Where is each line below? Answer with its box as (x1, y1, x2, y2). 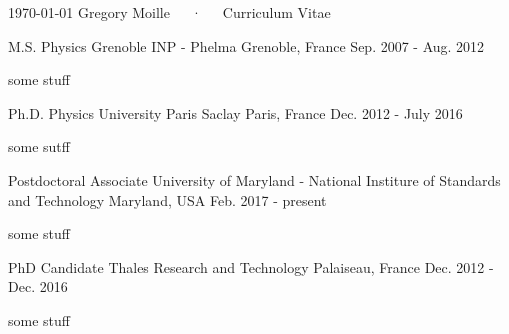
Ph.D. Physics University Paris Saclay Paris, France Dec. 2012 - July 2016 (8, 102, 463, 123)
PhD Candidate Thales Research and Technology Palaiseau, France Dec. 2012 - (8, 256, 494, 277)
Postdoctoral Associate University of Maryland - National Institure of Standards (8, 169, 501, 190)
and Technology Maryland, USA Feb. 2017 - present (8, 189, 327, 210)
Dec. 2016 (8, 276, 68, 297)
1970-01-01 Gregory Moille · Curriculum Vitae (8, 2, 331, 22)
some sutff (8, 136, 70, 157)
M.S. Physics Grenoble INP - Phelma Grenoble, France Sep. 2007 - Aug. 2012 (8, 35, 485, 56)
